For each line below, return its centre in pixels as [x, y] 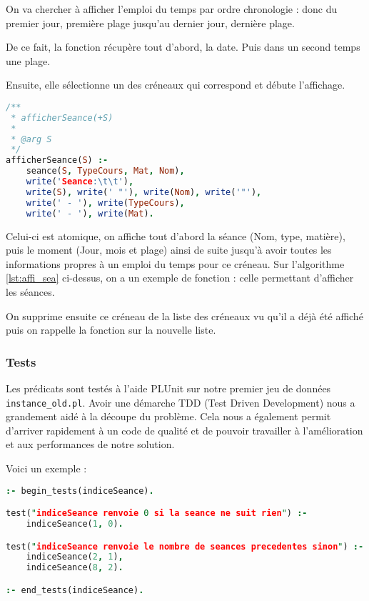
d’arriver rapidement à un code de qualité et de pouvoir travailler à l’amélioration [184, 430]
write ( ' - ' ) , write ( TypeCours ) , [105, 203]
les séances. [30, 291]
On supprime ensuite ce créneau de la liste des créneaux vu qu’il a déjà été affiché [184, 316]
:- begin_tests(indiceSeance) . [80, 491]
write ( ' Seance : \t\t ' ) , [80, 182]
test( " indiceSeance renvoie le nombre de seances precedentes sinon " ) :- [185, 546]
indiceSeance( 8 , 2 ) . [75, 568]
